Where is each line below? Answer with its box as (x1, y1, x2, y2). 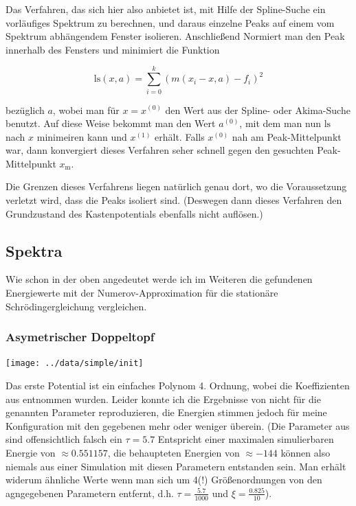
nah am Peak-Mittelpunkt (232, 129, 342, 143)
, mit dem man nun (239, 116, 321, 130)
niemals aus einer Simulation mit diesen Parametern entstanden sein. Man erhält (5, 459, 346, 473)
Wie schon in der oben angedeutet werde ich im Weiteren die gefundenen (5, 272, 313, 286)
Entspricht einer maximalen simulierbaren (157, 432, 334, 446)
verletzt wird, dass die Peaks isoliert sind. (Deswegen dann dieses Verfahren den (5, 193, 342, 207)
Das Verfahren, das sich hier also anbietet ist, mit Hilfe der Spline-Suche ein (5, 2, 326, 16)
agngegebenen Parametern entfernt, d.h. (5, 485, 174, 500)
